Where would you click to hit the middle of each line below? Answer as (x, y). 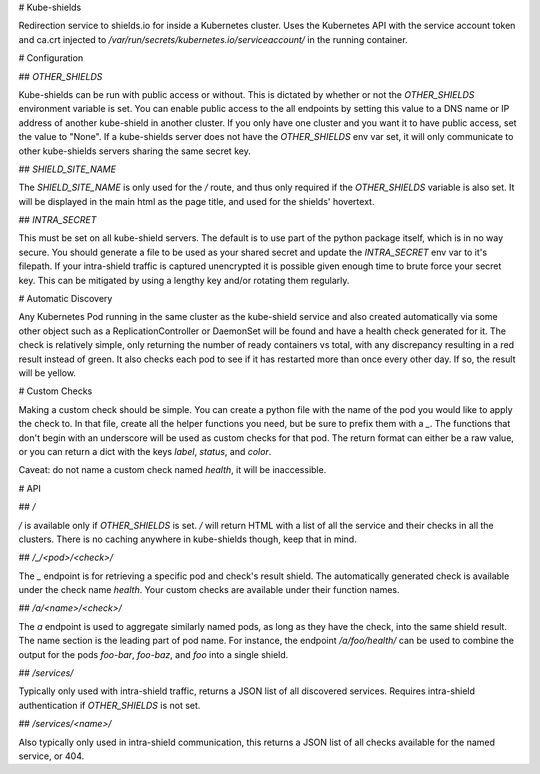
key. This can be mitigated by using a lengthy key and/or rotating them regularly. (184, 280)
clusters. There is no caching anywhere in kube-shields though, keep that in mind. (187, 539)
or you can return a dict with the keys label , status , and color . (145, 451)
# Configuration (51, 58)
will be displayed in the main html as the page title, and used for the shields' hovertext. (196, 201)
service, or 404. (51, 756)
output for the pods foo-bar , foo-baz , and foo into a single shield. (153, 654)
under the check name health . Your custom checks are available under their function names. (209, 590)
